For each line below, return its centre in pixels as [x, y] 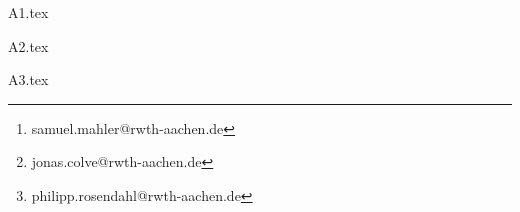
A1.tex [28, 12]
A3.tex [28, 79]
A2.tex [28, 45]
